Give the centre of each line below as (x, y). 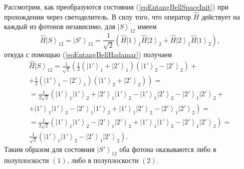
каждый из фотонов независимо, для (60, 26)
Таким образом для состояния (49, 149)
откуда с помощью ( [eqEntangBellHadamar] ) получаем (88, 54)
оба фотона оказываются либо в (168, 149)
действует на (221, 16)
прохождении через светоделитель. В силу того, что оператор (98, 16)
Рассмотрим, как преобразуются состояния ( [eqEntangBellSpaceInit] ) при (116, 7)
